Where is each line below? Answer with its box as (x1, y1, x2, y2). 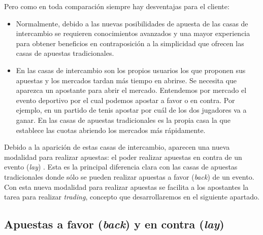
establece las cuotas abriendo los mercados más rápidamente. (16, 124, 206, 135)
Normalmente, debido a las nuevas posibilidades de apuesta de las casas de (16, 18, 248, 28)
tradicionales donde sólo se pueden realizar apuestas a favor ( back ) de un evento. (4, 171, 254, 182)
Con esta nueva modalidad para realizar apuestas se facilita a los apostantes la (4, 181, 249, 192)
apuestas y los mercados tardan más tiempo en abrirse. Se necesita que (16, 75, 237, 85)
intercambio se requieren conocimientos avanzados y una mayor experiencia (16, 28, 250, 39)
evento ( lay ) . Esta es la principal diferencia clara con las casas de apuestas (4, 161, 238, 172)
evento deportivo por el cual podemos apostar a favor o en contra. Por (16, 94, 235, 105)
